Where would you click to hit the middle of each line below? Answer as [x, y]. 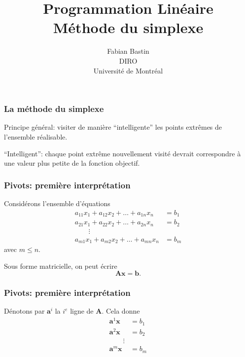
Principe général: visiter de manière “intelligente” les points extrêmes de [113, 127]
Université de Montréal [128, 70]
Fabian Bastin [128, 51]
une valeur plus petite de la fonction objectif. [72, 163]
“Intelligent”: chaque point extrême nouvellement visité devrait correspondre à [122, 153]
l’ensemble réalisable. [36, 136]
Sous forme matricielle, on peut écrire [61, 266]
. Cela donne [121, 311]
